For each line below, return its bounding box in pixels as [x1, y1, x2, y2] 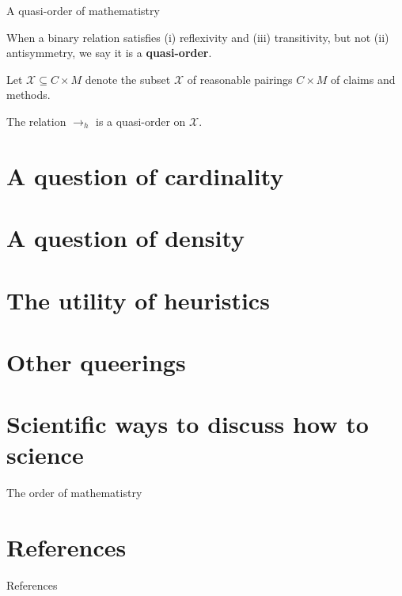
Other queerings [6, 345, 186, 378]
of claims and [331, 70, 396, 87]
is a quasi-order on [95, 112, 186, 129]
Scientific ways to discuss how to [6, 408, 369, 440]
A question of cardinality [6, 159, 284, 192]
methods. [6, 86, 51, 103]
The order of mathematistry [6, 484, 142, 501]
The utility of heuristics [6, 283, 270, 316]
